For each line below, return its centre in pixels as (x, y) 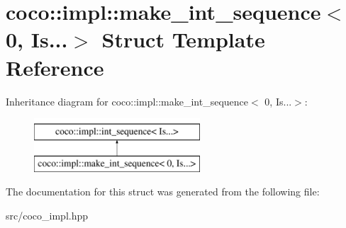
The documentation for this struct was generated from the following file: (163, 192)
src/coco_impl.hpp (47, 215)
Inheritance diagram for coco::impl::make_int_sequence (127, 101)
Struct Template (183, 39)
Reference (55, 67)
